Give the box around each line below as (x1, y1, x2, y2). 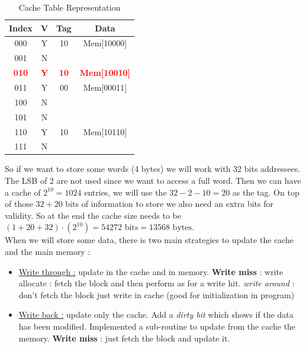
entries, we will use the (84, 186, 167, 198)
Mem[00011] (83, 81, 127, 93)
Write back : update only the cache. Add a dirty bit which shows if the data (18, 308, 294, 321)
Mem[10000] (83, 37, 127, 49)
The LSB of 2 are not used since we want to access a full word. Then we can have (5, 174, 301, 187)
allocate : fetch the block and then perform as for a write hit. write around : (18, 277, 295, 289)
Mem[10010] (79, 66, 131, 79)
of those (5, 197, 33, 210)
